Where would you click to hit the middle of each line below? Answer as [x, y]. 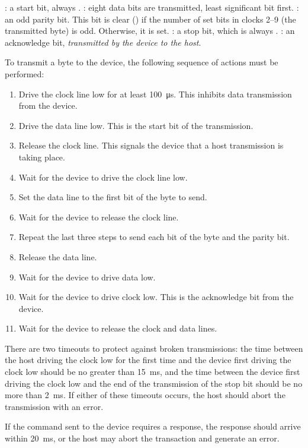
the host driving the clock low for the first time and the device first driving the [148, 360]
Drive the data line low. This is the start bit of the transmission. [136, 125]
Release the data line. [58, 256]
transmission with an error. [54, 406]
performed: [25, 73]
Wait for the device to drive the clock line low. [103, 177]
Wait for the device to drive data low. [87, 277]
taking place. [42, 157]
